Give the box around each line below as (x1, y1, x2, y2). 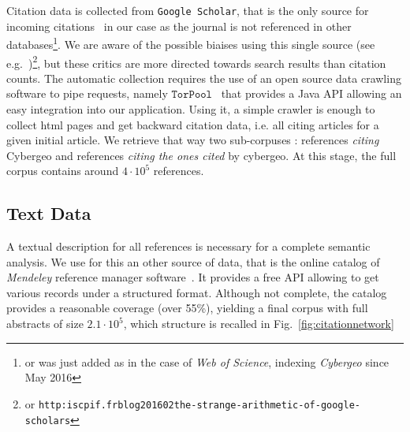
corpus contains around (6, 162, 119, 179)
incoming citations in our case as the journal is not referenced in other (6, 17, 352, 34)
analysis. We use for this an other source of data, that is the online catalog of (6, 253, 380, 270)
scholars (24, 415, 71, 426)
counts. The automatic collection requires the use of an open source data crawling (6, 69, 401, 86)
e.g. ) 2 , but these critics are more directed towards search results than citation (6, 52, 386, 71)
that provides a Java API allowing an (221, 85, 402, 102)
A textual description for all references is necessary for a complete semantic (6, 238, 371, 255)
